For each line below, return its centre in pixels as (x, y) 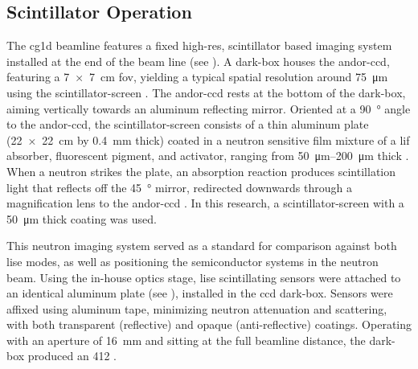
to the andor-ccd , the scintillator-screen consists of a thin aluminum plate (188, 124)
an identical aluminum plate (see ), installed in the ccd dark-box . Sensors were (200, 293)
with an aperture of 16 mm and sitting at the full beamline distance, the (186, 340)
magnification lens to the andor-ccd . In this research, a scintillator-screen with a (205, 203)
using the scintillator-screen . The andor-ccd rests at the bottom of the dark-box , (206, 92)
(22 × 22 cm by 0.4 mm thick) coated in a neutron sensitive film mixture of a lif (208, 139)
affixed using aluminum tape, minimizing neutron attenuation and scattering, (197, 308)
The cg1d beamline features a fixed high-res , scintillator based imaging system (199, 45)
